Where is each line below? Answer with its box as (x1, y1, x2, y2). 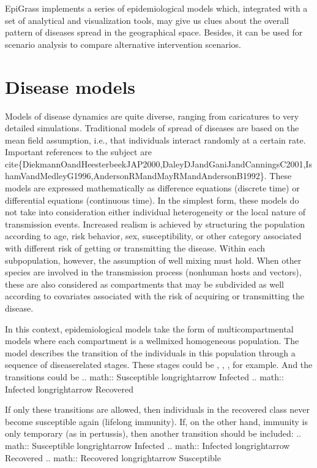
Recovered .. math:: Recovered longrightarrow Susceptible (5, 451, 221, 464)
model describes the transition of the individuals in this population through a (5, 346, 296, 359)
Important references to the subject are (5, 145, 152, 158)
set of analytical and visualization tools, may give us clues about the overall (5, 13, 289, 26)
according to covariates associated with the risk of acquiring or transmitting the (5, 290, 305, 302)
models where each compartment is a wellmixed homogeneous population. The (5, 334, 299, 347)
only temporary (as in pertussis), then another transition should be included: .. (5, 427, 302, 440)
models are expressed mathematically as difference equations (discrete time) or (5, 182, 300, 194)
